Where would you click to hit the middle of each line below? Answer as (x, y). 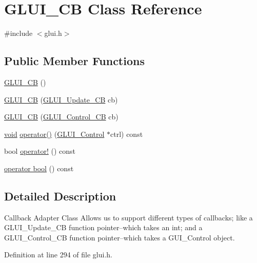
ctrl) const (126, 134)
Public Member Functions (74, 61)
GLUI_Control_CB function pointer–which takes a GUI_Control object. (120, 237)
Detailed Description (60, 196)
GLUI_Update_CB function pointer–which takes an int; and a (103, 227)
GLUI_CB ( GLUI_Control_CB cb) (61, 117)
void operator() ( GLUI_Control (54, 134)
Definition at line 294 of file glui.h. (58, 255)
